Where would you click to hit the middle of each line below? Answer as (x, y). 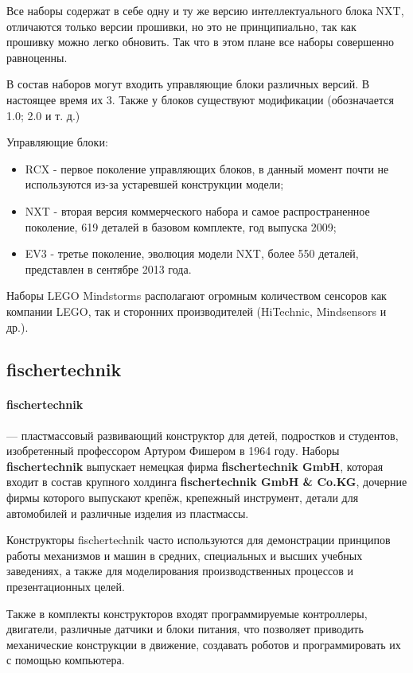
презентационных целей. (66, 587)
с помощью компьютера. (66, 660)
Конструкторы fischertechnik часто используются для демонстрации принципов (199, 540)
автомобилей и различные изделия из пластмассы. (128, 513)
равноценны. (37, 57)
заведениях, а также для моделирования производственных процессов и (180, 571)
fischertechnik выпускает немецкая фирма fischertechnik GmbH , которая (195, 466)
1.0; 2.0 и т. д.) (43, 115)
